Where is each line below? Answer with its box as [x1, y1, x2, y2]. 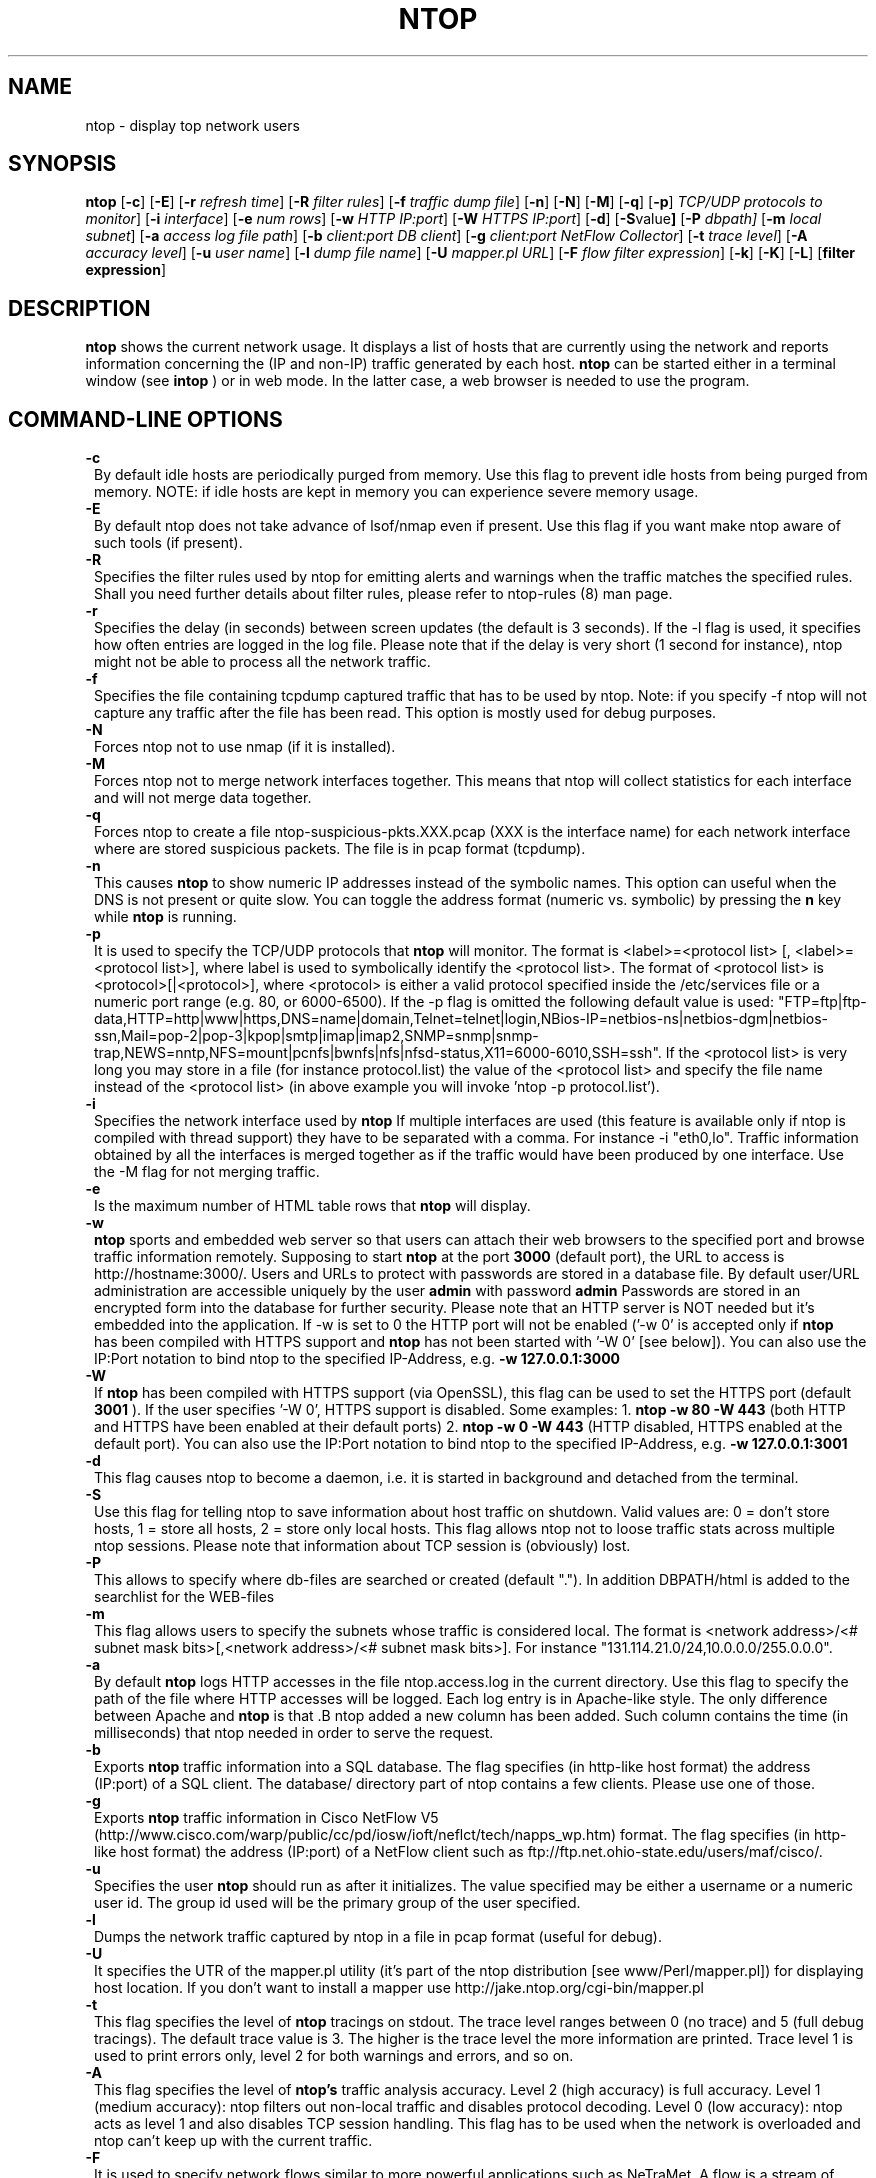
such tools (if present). [94, 534, 243, 552]
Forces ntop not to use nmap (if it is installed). [94, 738, 396, 756]
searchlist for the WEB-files [94, 1588, 275, 1606]
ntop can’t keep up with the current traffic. [94, 2132, 373, 2150]
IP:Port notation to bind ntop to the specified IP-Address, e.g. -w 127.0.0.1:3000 [94, 1350, 621, 1368]
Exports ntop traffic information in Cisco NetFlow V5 [94, 1809, 439, 1827]
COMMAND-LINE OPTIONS [8, 406, 283, 432]
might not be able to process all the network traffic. [94, 653, 431, 671]
